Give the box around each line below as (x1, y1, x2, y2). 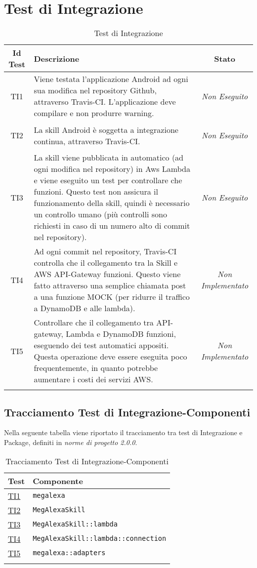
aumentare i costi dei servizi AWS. (34, 373, 153, 385)
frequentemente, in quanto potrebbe (34, 362, 158, 374)
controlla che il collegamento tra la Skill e (34, 257, 178, 269)
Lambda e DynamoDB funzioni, (66, 328, 176, 340)
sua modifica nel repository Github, (34, 84, 157, 96)
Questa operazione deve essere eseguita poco (34, 351, 187, 363)
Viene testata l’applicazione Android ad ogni (34, 73, 188, 85)
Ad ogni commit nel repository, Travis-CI (34, 245, 177, 257)
